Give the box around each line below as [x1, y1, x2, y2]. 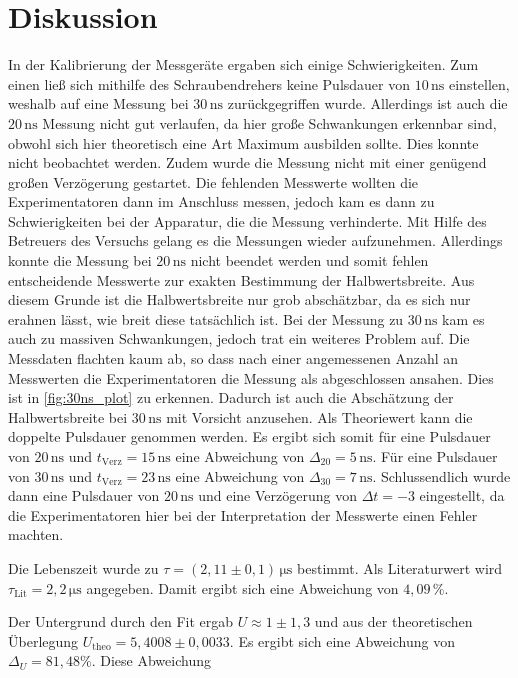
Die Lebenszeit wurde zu [8, 557, 159, 578]
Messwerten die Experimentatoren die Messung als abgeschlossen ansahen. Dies [8, 367, 494, 388]
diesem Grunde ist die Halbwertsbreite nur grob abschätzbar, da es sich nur [8, 289, 471, 310]
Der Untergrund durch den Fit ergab [8, 611, 234, 632]
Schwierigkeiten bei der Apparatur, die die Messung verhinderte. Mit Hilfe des [8, 210, 487, 231]
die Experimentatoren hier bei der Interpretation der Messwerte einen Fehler [8, 504, 478, 525]
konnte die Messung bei [8, 250, 152, 271]
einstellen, [448, 73, 510, 94]
